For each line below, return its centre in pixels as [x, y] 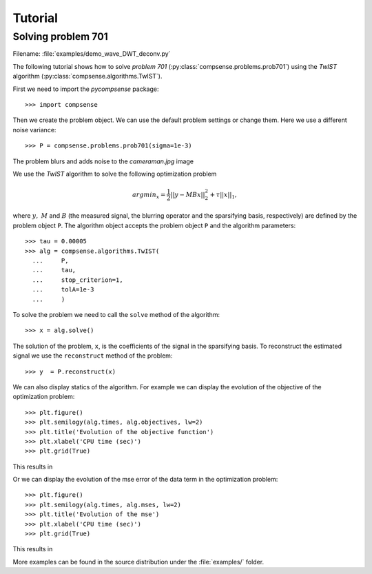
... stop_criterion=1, [77, 280]
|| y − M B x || [188, 194]
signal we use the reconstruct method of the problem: [93, 356]
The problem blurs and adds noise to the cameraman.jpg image [103, 161]
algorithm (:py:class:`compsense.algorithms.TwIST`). [87, 76]
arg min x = [149, 195]
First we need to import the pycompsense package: [86, 89]
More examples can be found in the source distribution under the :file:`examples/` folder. [138, 562]
